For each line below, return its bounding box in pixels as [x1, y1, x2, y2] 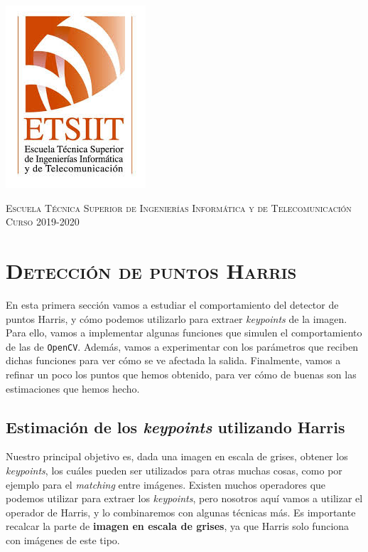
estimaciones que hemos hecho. [6, 381, 140, 396]
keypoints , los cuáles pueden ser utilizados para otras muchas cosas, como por [6, 462, 342, 477]
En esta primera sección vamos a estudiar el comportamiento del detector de [6, 297, 339, 312]
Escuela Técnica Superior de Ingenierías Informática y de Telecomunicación [6, 200, 352, 215]
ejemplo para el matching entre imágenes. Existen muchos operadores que [6, 477, 326, 492]
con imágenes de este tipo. [6, 532, 120, 547]
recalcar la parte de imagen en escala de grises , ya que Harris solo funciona [6, 519, 350, 534]
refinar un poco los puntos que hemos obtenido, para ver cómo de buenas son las [6, 366, 357, 381]
